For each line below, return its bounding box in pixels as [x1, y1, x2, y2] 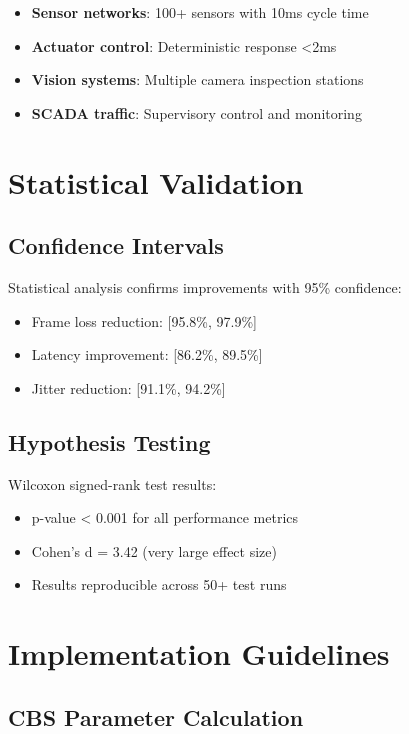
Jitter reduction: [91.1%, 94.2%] [31, 377, 226, 398]
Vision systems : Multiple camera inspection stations [31, 69, 364, 90]
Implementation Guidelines [8, 633, 390, 674]
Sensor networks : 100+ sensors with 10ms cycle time [31, 2, 369, 22]
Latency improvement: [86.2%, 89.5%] [31, 344, 263, 365]
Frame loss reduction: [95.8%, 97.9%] [31, 310, 257, 331]
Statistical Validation [8, 161, 304, 202]
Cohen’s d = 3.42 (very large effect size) [31, 540, 277, 561]
